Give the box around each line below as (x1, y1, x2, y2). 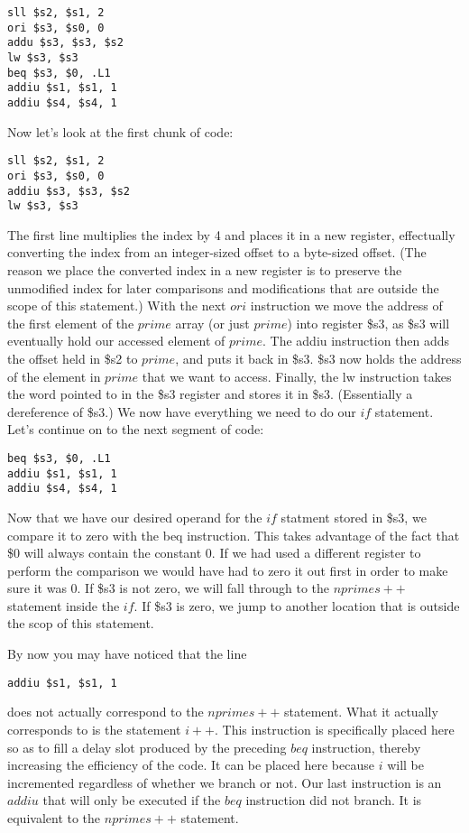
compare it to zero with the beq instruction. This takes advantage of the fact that (7, 525, 460, 544)
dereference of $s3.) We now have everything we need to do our (7, 402, 356, 421)
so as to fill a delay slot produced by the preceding (7, 737, 287, 756)
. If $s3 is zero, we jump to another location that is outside (133, 596, 460, 615)
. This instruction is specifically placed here (215, 719, 455, 738)
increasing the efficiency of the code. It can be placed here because (7, 755, 374, 774)
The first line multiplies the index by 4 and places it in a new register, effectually (7, 225, 455, 244)
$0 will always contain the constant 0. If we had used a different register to (7, 543, 421, 562)
